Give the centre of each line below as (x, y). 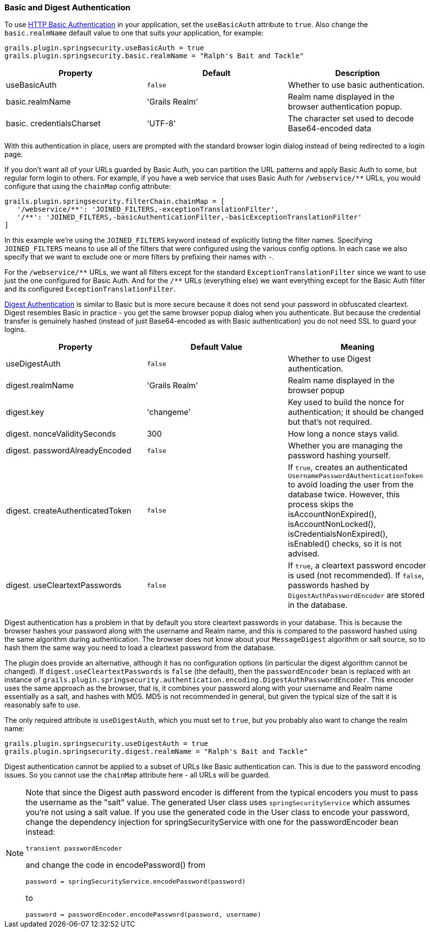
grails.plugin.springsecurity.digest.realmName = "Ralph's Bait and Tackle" (156, 752)
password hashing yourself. (339, 456)
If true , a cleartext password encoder (357, 566)
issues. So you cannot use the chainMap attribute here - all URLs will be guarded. (137, 775)
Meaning (358, 347)
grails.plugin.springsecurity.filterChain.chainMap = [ (115, 202)
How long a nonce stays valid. (343, 434)
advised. (304, 554)
